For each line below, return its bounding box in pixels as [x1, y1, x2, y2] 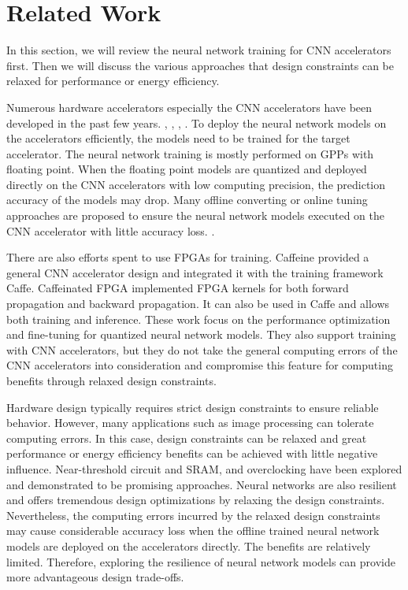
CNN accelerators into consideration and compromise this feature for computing [6, 357, 393, 373]
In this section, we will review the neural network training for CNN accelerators [6, 42, 391, 58]
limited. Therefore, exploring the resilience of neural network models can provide [6, 553, 395, 570]
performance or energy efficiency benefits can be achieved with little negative [6, 445, 378, 462]
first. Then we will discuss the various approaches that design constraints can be [6, 57, 394, 73]
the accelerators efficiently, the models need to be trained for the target [6, 130, 351, 147]
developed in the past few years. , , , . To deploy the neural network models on [6, 114, 387, 131]
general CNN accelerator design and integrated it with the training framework [6, 264, 384, 280]
